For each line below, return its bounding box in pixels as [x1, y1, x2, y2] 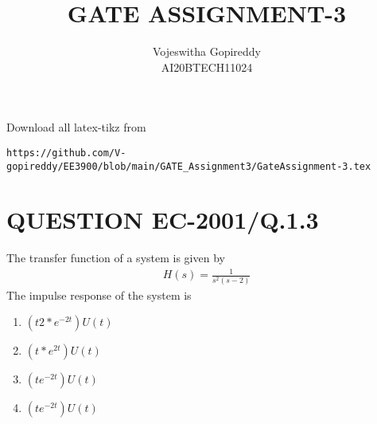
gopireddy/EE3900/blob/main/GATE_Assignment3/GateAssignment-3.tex [6, 160, 371, 172]
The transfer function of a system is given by [6, 249, 225, 266]
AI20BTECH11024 [161, 58, 253, 75]
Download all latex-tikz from [6, 119, 146, 135]
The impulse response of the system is [6, 286, 192, 303]
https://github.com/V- [6, 147, 126, 159]
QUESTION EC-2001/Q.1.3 [6, 203, 319, 236]
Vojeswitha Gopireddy [153, 43, 261, 60]
